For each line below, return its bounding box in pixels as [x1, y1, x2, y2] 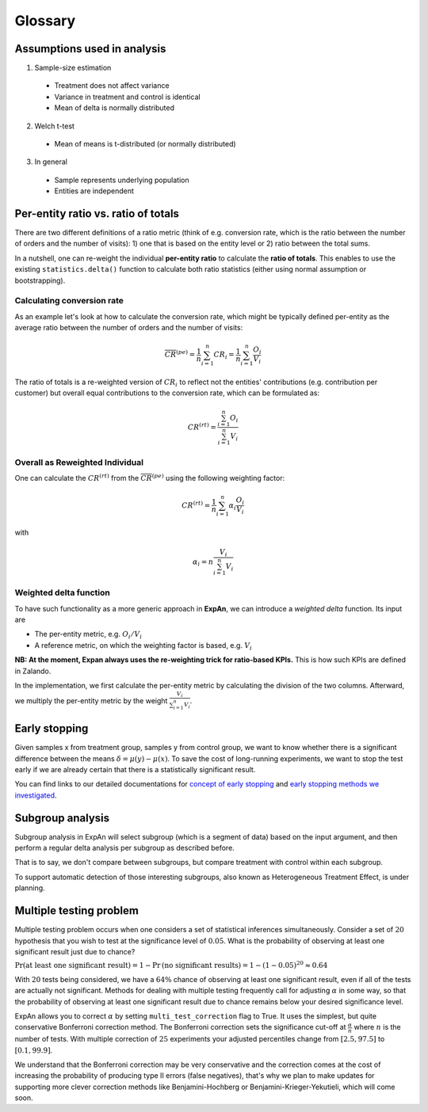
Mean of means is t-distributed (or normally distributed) [54, 139, 237, 149]
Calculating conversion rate [14, 295, 124, 307]
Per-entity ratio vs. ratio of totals [14, 207, 180, 220]
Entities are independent [54, 186, 135, 196]
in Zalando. [14, 666, 52, 676]
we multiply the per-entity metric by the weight [14, 696, 168, 706]
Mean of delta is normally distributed [54, 103, 174, 112]
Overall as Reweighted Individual [14, 457, 144, 467]
